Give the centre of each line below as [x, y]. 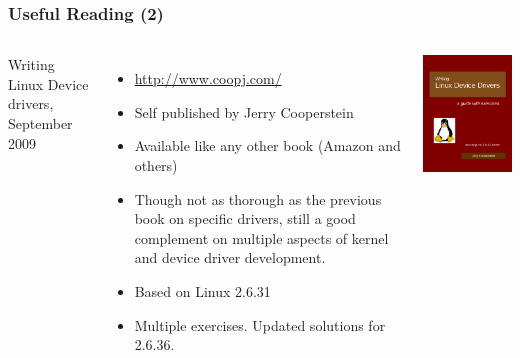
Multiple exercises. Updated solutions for [260, 324]
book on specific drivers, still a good [245, 218]
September [40, 123]
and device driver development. [230, 257]
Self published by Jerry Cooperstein [244, 111]
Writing [31, 64]
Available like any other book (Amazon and [267, 145]
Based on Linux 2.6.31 [202, 290]
